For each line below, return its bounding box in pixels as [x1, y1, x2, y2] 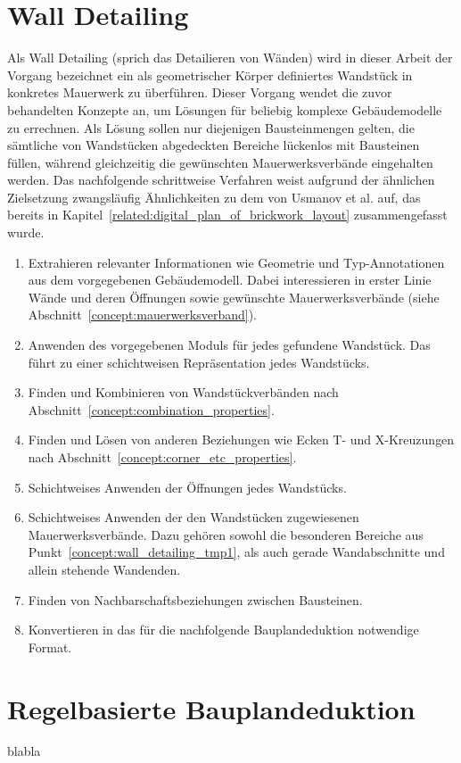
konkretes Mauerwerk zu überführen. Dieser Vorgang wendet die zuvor [7, 83, 392, 102]
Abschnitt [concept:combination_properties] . [28, 400, 275, 419]
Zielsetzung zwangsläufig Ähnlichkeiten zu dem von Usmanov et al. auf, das [7, 187, 421, 206]
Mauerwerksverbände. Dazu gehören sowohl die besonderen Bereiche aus [28, 525, 424, 543]
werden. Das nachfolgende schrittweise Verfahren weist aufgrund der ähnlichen [7, 170, 435, 189]
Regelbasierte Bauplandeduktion [7, 690, 416, 726]
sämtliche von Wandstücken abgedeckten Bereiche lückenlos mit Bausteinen [7, 136, 420, 154]
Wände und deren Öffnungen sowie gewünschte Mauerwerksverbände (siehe [28, 287, 440, 306]
